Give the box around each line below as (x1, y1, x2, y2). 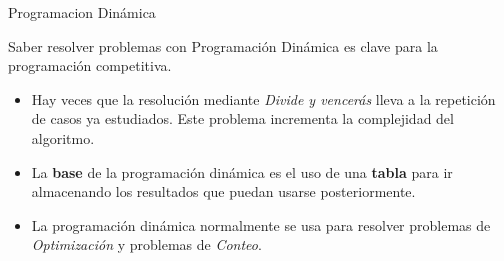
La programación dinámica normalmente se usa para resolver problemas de (31, 214, 491, 235)
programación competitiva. (8, 55, 172, 76)
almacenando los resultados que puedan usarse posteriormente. (31, 181, 416, 202)
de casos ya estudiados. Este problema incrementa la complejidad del (31, 108, 454, 129)
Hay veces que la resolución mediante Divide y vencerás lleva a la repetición (31, 88, 496, 109)
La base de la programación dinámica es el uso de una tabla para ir (31, 161, 453, 182)
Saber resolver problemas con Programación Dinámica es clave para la (8, 35, 438, 56)
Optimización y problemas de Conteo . (31, 234, 262, 255)
